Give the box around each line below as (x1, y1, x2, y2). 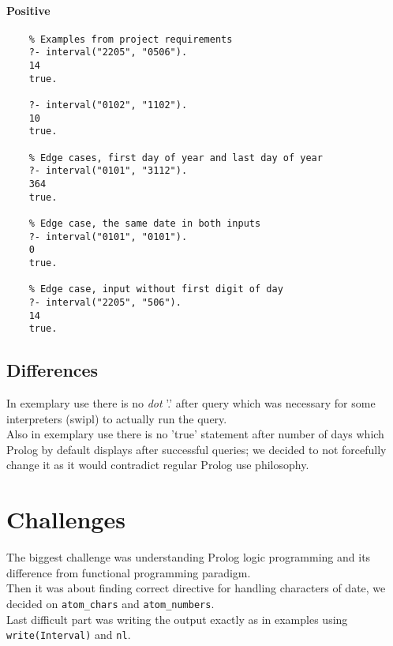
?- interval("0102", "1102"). (28, 100, 188, 111)
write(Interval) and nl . (6, 626, 131, 643)
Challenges (6, 503, 125, 535)
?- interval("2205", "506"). (28, 296, 182, 308)
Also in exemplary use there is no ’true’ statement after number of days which (6, 426, 384, 442)
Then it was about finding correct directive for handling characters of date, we (6, 580, 386, 596)
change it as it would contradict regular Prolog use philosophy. (6, 456, 309, 473)
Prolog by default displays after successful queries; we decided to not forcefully (6, 441, 387, 457)
